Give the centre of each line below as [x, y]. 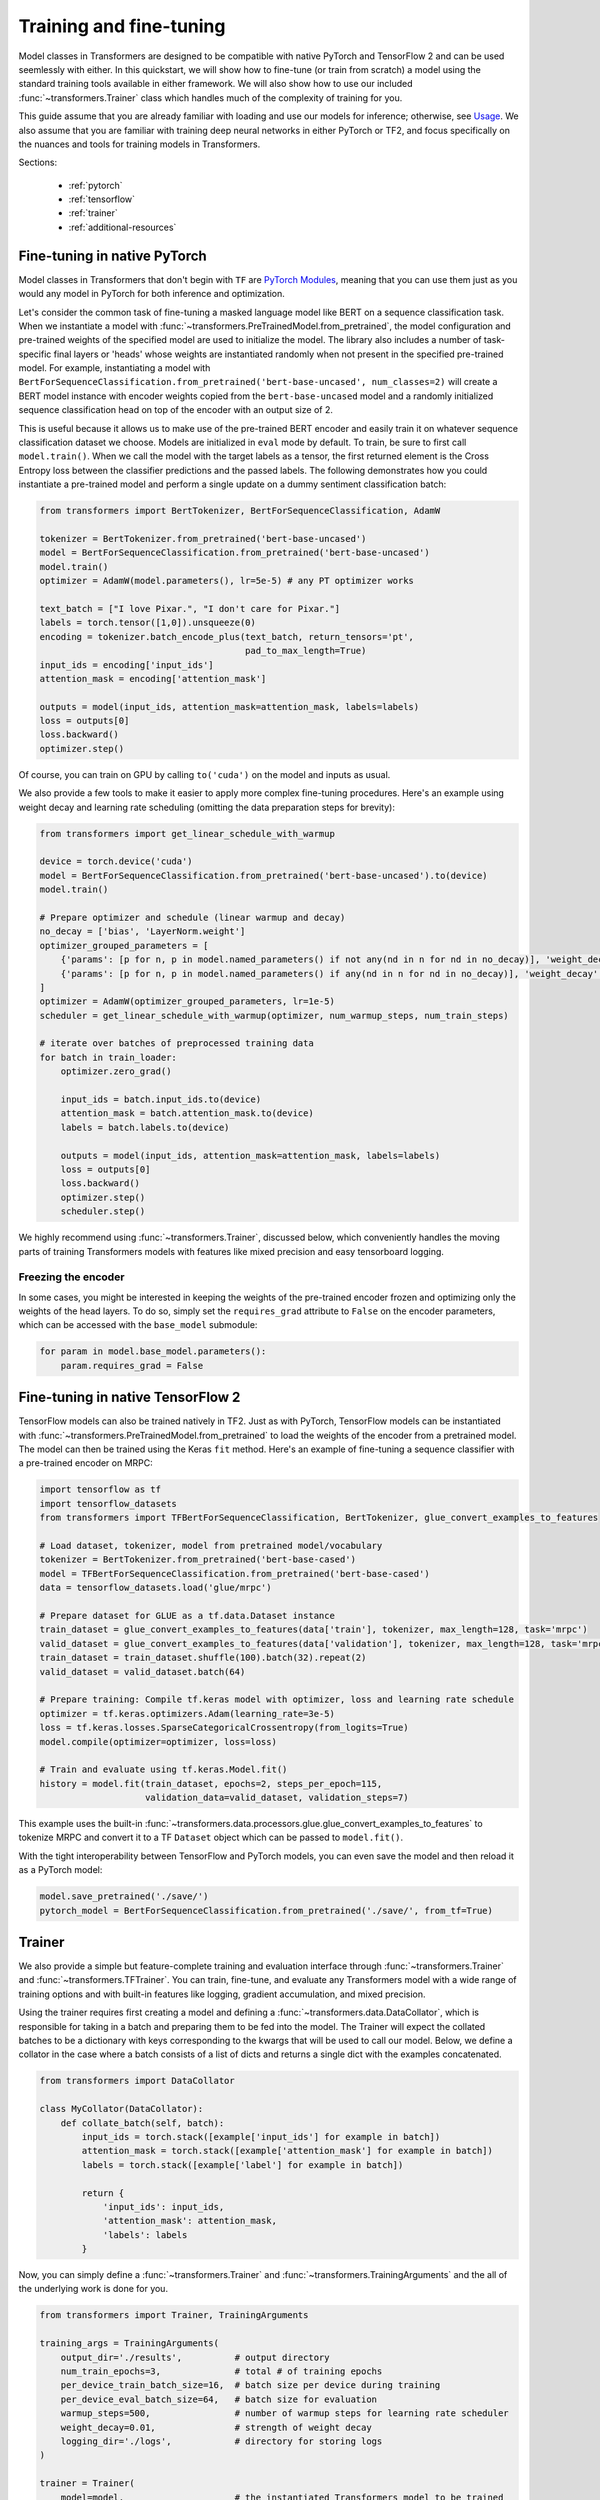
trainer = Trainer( [87, 2483]
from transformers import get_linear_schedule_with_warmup [187, 833]
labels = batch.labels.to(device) [145, 1127]
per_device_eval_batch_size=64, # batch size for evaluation [219, 2399]
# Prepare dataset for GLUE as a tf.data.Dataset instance [187, 1615]
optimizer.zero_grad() [116, 1071]
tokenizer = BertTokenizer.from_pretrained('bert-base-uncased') [203, 538]
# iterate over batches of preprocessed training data [176, 1043]
